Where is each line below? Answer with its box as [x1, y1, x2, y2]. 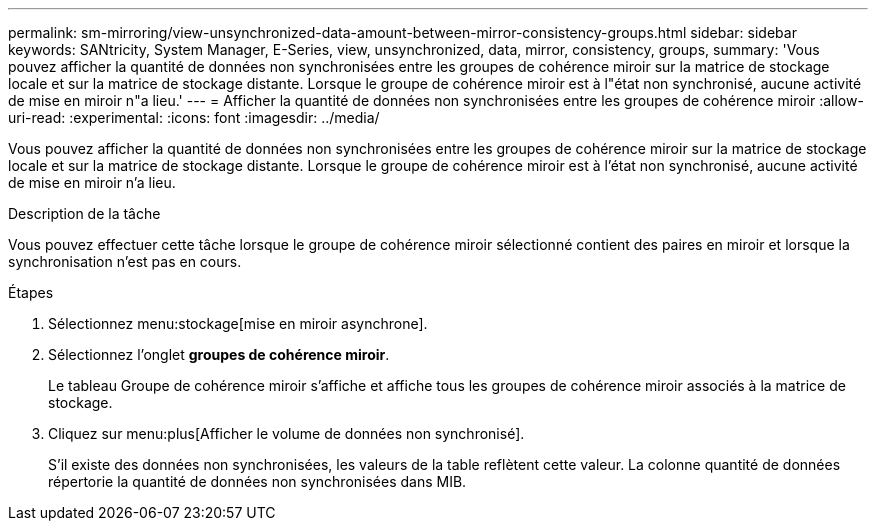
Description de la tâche [8, 205, 161, 222]
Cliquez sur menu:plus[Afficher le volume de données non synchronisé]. [48, 425, 525, 442]
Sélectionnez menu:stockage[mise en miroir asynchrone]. [48, 315, 428, 332]
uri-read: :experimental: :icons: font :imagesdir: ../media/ [8, 109, 380, 126]
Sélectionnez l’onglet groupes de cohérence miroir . [48, 346, 390, 363]
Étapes [8, 284, 54, 301]
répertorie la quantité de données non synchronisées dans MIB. [48, 473, 467, 490]
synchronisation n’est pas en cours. [8, 253, 242, 270]
